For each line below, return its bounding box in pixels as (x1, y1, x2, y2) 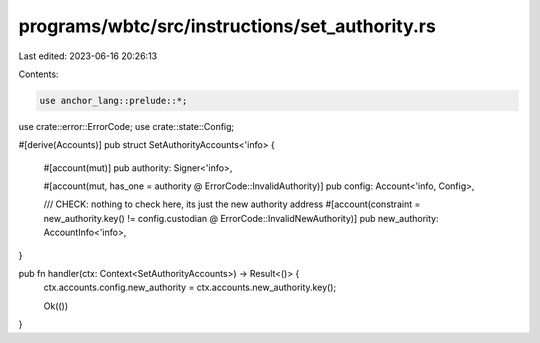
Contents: (18, 68, 59, 80)
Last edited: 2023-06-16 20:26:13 (18, 50, 158, 62)
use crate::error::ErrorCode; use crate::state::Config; (18, 120, 235, 132)
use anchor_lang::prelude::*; (39, 95, 188, 106)
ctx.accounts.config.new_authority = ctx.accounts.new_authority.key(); (43, 281, 337, 294)
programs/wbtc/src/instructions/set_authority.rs (18, 15, 437, 37)
